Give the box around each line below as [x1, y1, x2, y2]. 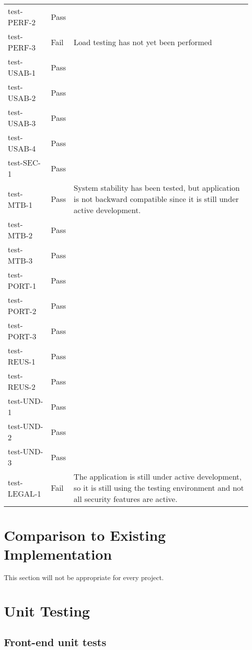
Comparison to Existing [4, 525, 166, 545]
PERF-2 [8, 17, 36, 28]
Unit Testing [4, 601, 90, 621]
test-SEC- [8, 157, 41, 168]
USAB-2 [8, 92, 36, 103]
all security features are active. [74, 493, 178, 504]
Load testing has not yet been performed [74, 36, 212, 48]
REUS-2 [8, 381, 35, 392]
